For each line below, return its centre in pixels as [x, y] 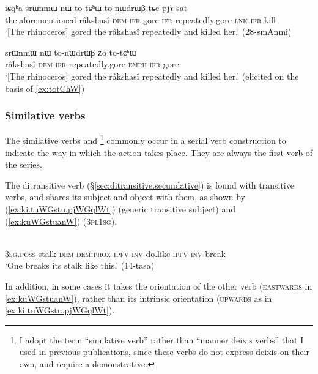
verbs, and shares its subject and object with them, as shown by [125, 197]
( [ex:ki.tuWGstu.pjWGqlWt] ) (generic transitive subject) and [120, 209]
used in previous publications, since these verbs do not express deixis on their [164, 352]
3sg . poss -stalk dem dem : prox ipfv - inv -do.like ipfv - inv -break [116, 253]
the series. [24, 164]
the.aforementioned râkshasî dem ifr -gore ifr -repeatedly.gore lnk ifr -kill [140, 19]
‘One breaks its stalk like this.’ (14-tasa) [80, 265]
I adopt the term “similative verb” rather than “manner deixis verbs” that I [161, 339]
